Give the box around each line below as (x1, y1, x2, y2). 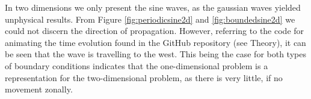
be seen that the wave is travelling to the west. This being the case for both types (5, 48, 306, 60)
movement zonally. (5, 83, 73, 95)
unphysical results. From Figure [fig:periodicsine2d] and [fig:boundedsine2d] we (5, 13, 295, 25)
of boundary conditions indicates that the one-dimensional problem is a (5, 59, 268, 72)
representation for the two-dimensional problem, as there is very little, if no (5, 71, 283, 83)
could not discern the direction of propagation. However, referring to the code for (5, 24, 304, 37)
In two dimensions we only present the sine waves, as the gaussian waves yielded (5, 1, 301, 13)
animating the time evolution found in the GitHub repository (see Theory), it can (5, 36, 306, 48)
